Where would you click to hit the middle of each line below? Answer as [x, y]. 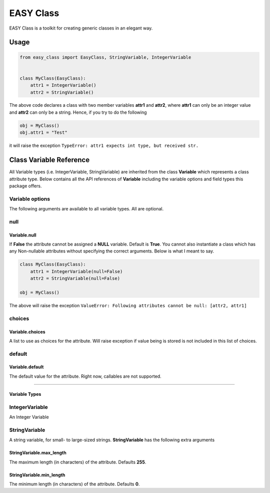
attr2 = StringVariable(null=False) [75, 279]
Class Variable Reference [49, 160]
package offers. [25, 186]
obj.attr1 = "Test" [43, 133]
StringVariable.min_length [37, 475]
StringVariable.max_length [38, 453]
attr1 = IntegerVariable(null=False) [76, 271]
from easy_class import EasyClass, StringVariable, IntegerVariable [105, 57]
